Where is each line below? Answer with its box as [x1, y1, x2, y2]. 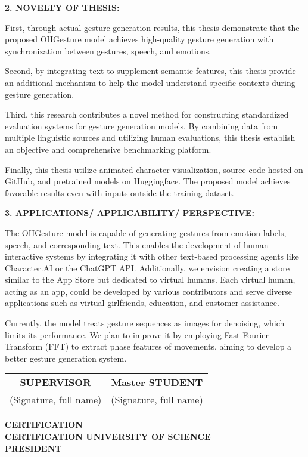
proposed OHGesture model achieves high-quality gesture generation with [5, 33, 274, 45]
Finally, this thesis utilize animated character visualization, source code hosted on [5, 163, 303, 175]
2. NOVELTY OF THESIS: [5, 1, 120, 13]
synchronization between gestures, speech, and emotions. [5, 44, 211, 57]
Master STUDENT [111, 375, 203, 390]
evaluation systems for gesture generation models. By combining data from [5, 119, 278, 132]
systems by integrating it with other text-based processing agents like [45, 250, 299, 263]
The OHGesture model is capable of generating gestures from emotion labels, [5, 226, 287, 239]
